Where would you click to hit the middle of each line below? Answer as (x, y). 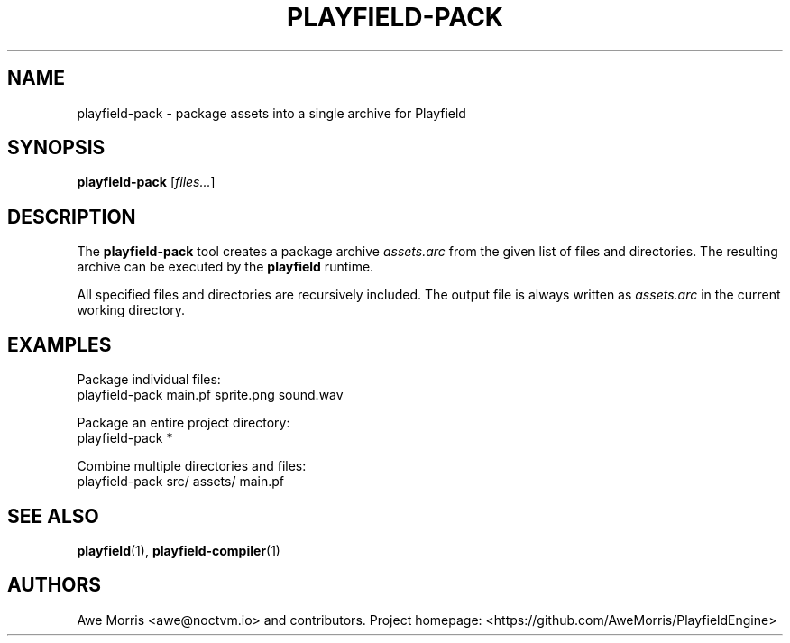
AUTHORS (55, 585)
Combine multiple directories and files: (192, 466)
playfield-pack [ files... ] (146, 182)
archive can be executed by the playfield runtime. (225, 267)
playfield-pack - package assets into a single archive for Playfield (271, 113)
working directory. (131, 310)
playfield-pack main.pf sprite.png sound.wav (210, 395)
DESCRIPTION (72, 216)
